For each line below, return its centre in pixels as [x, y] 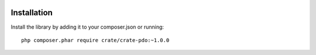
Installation [32, 13]
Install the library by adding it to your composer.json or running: [87, 27]
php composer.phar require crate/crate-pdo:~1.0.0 [95, 40]
